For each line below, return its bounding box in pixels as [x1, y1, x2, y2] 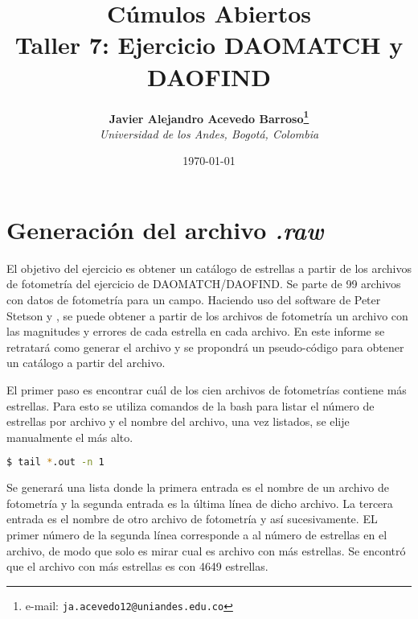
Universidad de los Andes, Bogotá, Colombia [99, 125, 319, 142]
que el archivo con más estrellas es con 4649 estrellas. [6, 558, 268, 575]
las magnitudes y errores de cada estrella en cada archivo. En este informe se [6, 323, 385, 340]
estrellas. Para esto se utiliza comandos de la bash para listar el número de [6, 397, 375, 414]
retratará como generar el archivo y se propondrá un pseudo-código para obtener [6, 338, 404, 355]
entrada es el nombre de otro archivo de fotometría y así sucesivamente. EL [6, 510, 378, 527]
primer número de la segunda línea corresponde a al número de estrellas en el [6, 526, 387, 543]
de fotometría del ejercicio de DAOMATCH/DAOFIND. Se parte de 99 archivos [6, 275, 401, 292]
